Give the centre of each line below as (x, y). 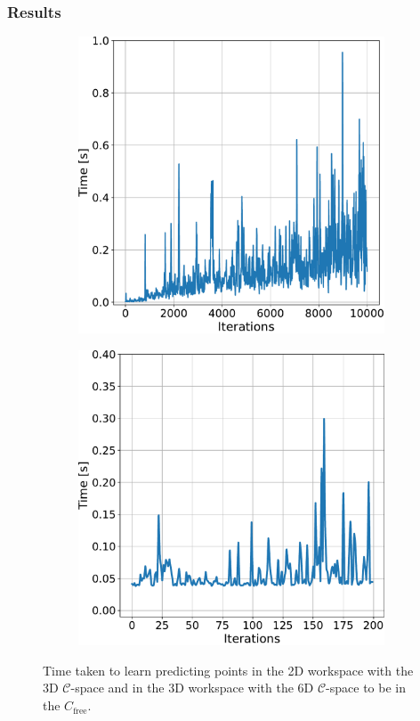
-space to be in (366, 688)
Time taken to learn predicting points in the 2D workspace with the (228, 670)
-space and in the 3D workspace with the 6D (192, 688)
